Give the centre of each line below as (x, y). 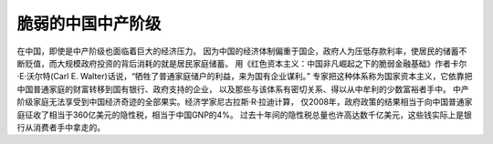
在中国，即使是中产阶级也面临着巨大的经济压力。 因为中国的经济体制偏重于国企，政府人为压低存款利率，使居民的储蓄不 (242, 51)
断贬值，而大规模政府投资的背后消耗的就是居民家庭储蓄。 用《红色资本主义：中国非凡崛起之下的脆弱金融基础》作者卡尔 (242, 63)
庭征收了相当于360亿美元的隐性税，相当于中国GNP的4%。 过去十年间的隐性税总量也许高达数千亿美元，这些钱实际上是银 (244, 115)
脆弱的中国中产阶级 (89, 24)
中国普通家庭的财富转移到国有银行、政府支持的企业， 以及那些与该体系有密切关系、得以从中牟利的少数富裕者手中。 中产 (243, 89)
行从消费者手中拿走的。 (61, 127)
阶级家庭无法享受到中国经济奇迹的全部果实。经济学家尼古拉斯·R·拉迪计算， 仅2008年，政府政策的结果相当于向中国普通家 (245, 102)
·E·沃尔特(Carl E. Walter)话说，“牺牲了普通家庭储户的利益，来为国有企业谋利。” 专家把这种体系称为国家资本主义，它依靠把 (245, 77)
